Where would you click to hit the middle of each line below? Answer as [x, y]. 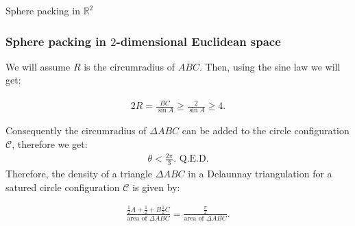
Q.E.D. [194, 159]
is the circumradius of [130, 66]
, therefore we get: [50, 144]
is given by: [156, 187]
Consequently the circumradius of [76, 130]
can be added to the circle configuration [266, 130]
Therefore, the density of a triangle [79, 173]
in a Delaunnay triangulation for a [260, 173]
